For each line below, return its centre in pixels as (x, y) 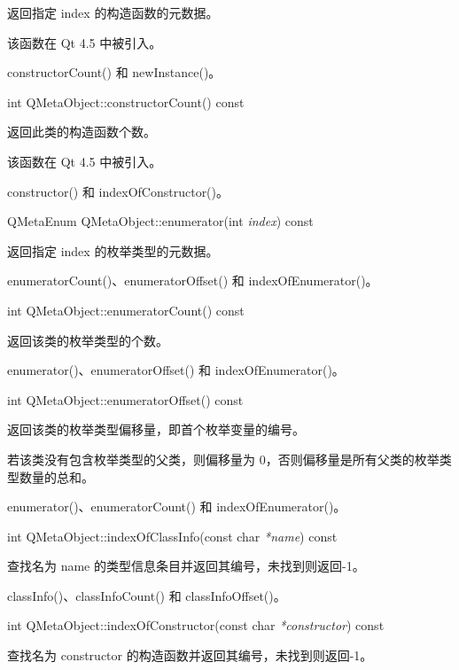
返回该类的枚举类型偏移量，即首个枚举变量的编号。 (156, 429)
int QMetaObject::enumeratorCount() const (126, 310)
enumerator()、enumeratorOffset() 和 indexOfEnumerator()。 (176, 370)
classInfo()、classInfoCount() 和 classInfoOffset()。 (147, 595)
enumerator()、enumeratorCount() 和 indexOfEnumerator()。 (177, 506)
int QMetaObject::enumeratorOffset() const (125, 399)
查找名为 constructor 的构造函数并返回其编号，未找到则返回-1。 (190, 655)
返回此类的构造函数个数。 (82, 132)
